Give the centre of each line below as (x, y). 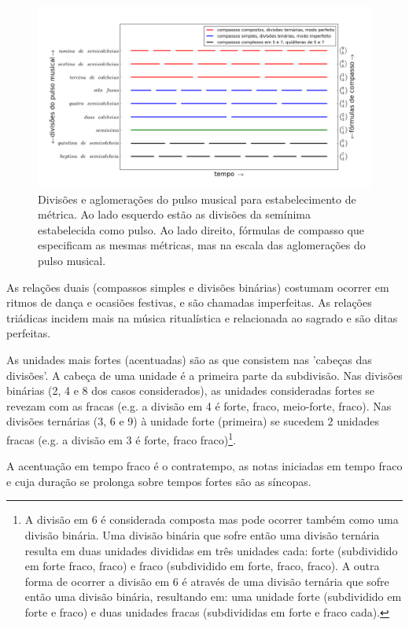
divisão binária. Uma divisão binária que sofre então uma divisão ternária (202, 534)
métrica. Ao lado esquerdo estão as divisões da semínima (174, 214)
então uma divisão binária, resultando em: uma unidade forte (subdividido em (213, 597)
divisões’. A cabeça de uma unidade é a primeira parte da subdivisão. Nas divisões (204, 375)
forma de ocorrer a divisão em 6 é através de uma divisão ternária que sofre (207, 581)
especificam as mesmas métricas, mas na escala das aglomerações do (202, 245)
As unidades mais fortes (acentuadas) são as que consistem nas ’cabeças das (189, 359)
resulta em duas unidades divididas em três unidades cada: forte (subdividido (211, 550)
